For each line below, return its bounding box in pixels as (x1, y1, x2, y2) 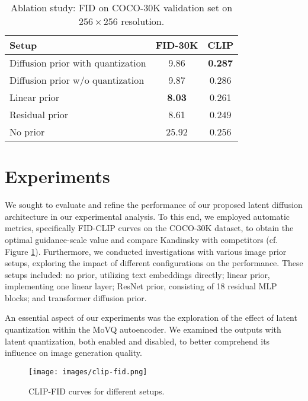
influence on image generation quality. (5, 346, 142, 359)
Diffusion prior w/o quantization (9, 73, 145, 87)
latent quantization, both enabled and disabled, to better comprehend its (5, 334, 270, 347)
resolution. (121, 14, 165, 28)
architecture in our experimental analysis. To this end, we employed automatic (5, 210, 290, 222)
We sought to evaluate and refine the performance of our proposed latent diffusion (5, 198, 303, 211)
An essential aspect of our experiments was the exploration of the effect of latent (5, 311, 297, 324)
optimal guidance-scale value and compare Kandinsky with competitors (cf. (5, 233, 278, 245)
